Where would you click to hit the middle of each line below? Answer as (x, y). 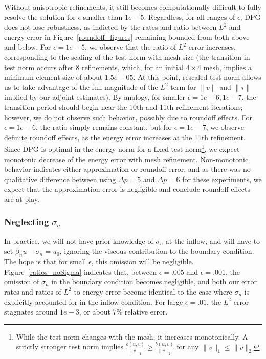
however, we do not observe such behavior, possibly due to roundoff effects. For (128, 117)
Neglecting (27, 222)
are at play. (22, 199)
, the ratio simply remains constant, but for (104, 127)
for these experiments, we (222, 179)
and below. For (28, 47)
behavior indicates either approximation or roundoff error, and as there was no (127, 169)
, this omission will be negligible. (142, 262)
